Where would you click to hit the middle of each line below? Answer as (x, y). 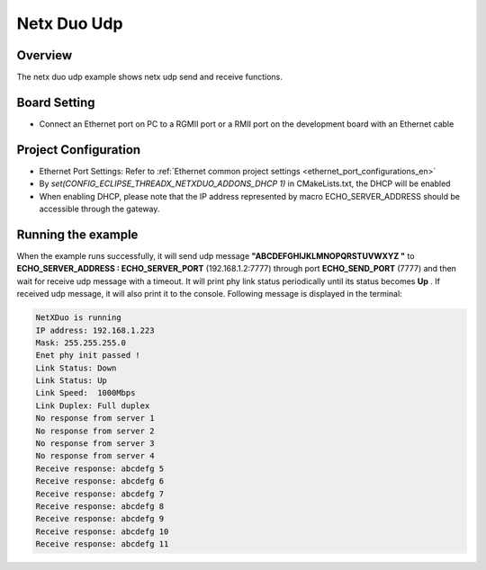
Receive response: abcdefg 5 (100, 468)
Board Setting (56, 102)
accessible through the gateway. (99, 209)
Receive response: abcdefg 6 (100, 481)
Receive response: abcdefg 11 (102, 544)
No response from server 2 (95, 431)
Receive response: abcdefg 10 (102, 531)
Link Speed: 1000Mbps (85, 393)
